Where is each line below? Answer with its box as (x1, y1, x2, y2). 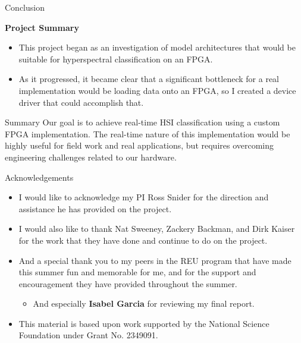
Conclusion (5, 1, 45, 13)
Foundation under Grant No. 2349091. (18, 329, 158, 341)
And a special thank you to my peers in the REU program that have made (18, 254, 291, 266)
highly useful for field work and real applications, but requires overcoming (5, 139, 274, 152)
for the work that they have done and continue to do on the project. (18, 234, 268, 246)
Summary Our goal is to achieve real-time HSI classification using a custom (5, 116, 280, 128)
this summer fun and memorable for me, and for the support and (18, 266, 256, 278)
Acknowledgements (5, 171, 74, 183)
